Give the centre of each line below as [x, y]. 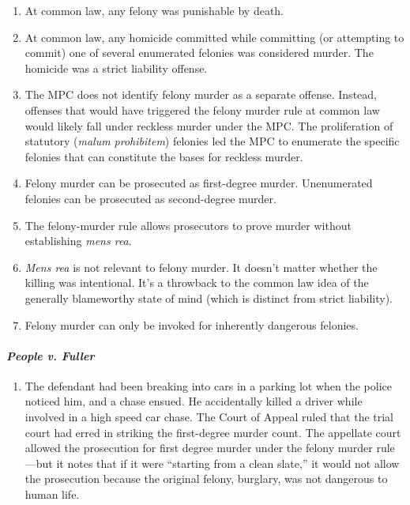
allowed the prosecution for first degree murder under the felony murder [199, 448]
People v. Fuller [51, 355]
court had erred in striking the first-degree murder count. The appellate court [213, 432]
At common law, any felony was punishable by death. [154, 10]
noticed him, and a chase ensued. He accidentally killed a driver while [194, 401]
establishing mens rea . [78, 241]
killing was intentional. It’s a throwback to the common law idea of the [197, 283]
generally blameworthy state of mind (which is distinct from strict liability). [209, 298]
